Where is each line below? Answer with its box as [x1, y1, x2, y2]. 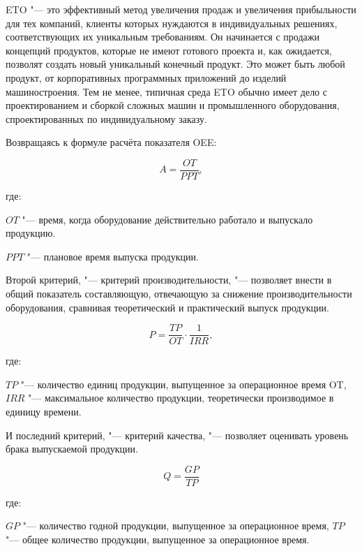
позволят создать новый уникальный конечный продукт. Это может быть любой [6, 57, 345, 71]
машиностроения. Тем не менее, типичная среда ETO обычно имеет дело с [6, 84, 327, 98]
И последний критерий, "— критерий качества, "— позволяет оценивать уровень [6, 427, 349, 442]
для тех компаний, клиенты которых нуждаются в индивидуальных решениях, [6, 15, 338, 30]
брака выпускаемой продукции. [6, 441, 138, 456]
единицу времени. [6, 404, 82, 418]
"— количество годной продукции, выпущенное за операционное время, [22, 518, 329, 533]
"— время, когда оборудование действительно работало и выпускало [22, 212, 313, 226]
